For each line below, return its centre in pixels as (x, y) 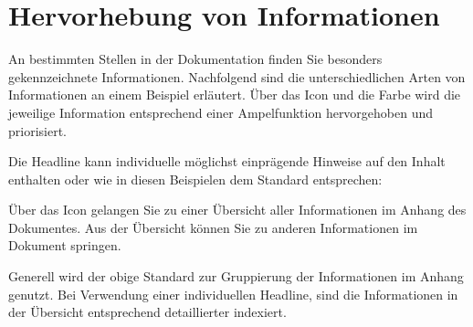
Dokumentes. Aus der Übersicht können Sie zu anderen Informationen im (213, 227)
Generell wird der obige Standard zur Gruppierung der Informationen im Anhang (236, 276)
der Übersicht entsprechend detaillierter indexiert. (147, 312)
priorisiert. (37, 130)
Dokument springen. (65, 245)
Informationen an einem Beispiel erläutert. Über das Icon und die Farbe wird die (235, 95)
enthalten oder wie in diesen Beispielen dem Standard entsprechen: (195, 179)
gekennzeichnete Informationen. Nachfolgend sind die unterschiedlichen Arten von (237, 76)
